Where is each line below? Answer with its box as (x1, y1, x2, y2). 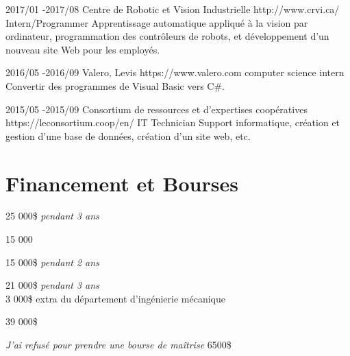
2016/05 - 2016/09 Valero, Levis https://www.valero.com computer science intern (5, 65, 345, 80)
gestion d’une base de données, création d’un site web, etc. (5, 128, 251, 143)
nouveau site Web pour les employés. (5, 42, 160, 56)
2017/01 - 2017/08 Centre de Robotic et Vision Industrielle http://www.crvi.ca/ (5, 2, 340, 16)
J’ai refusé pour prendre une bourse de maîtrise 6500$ (5, 337, 232, 352)
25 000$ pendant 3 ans (5, 209, 99, 223)
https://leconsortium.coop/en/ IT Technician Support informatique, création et (5, 115, 340, 130)
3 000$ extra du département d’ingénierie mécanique (5, 291, 225, 305)
